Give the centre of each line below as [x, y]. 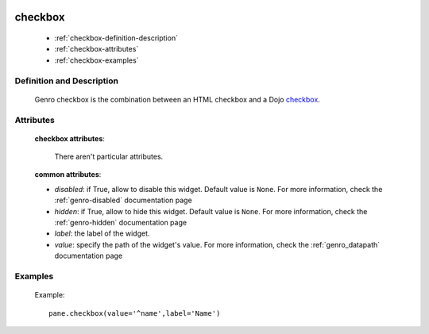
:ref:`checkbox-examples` [97, 60]
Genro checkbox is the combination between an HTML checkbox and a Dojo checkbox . [178, 99]
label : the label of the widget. [102, 233]
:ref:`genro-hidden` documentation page [120, 223]
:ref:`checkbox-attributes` [97, 49]
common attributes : [68, 175]
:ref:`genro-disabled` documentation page [123, 200]
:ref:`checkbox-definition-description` [116, 38]
